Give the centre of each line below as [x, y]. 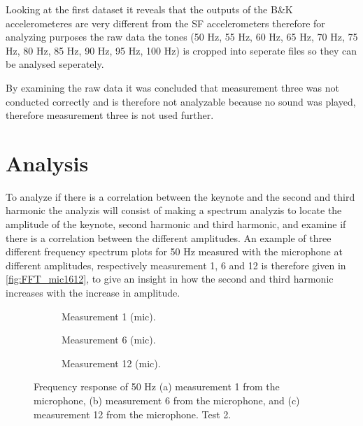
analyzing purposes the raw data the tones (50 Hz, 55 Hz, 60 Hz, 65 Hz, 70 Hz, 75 [182, 37]
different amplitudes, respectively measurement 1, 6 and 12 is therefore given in [176, 265]
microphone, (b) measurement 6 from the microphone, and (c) [167, 400]
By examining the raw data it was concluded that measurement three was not [172, 87]
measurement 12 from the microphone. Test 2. [133, 414]
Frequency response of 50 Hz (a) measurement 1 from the [157, 386]
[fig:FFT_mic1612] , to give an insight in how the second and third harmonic [170, 279]
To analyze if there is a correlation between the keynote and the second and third [180, 196]
